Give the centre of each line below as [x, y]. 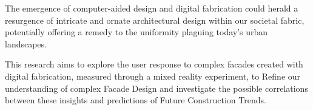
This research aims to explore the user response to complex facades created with [154, 64]
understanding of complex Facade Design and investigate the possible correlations [156, 88]
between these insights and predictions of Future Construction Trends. [136, 100]
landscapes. [26, 43]
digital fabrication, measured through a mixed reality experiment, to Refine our [153, 76]
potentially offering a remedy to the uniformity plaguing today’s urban [136, 32]
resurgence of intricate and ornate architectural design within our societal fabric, [155, 20]
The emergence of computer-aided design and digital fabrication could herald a [152, 8]
